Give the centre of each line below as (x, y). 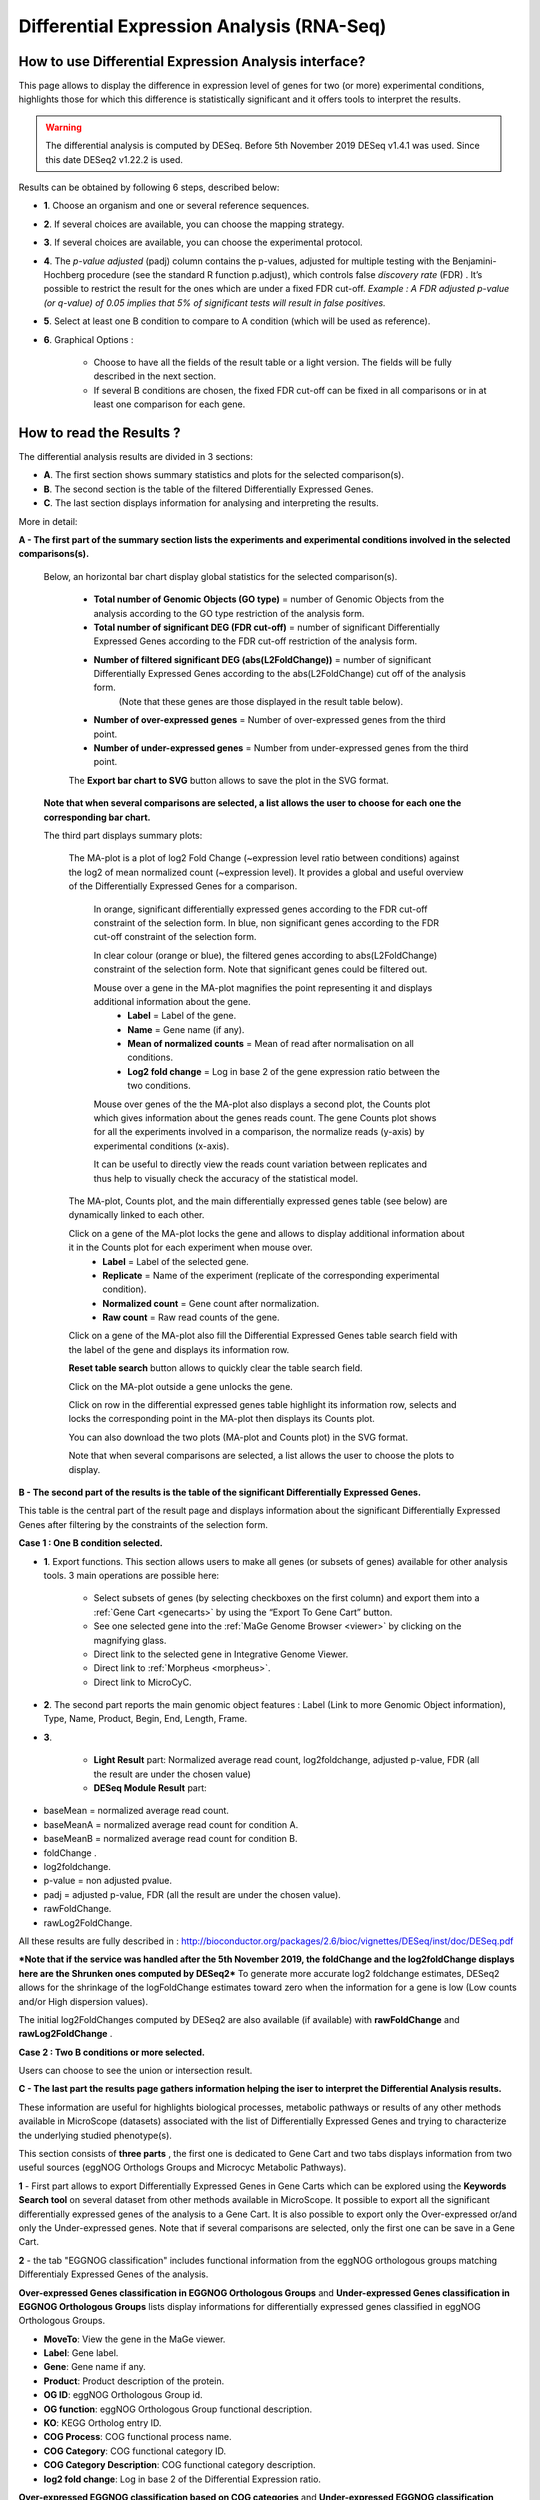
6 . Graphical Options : (88, 339)
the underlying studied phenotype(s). (95, 2135)
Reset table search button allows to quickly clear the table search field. (216, 1368)
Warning (63, 127)
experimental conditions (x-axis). (161, 1146)
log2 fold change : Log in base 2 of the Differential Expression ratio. (182, 2479)
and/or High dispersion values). (83, 2001)
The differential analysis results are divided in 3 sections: (136, 456)
